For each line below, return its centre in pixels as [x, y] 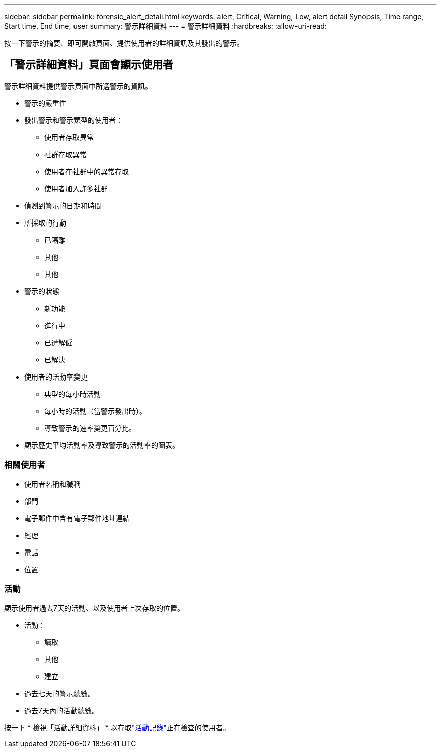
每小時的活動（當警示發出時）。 [95, 411]
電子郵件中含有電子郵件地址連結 [77, 518]
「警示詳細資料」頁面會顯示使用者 [89, 65]
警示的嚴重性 [45, 103]
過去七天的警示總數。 [59, 694]
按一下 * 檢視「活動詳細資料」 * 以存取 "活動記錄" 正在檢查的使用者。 [117, 728]
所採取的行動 [45, 222]
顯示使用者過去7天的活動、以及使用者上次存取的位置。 [94, 608]
